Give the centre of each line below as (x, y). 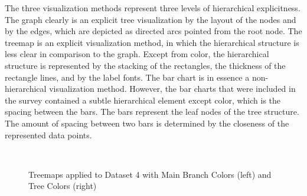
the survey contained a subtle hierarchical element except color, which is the (143, 100)
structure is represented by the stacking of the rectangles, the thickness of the (145, 65)
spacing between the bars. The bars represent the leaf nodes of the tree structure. (152, 112)
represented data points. (48, 134)
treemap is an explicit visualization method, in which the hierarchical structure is (152, 42)
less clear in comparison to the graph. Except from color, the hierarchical (137, 54)
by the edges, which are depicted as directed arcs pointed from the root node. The (153, 31)
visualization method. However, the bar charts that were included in (172, 89)
